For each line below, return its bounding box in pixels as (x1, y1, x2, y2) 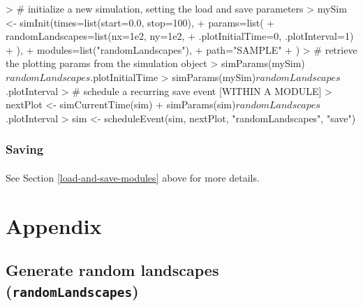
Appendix (6, 211, 102, 240)
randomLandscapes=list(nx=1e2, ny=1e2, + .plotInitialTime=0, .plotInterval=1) (6, 29, 354, 43)
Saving (6, 140, 44, 158)
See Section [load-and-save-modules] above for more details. (6, 170, 260, 184)
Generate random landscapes (6, 259, 219, 281)
